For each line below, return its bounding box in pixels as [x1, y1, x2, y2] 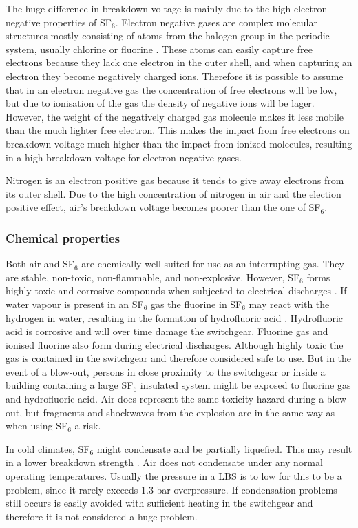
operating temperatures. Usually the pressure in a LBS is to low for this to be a [6, 469, 342, 483]
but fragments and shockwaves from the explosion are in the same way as [25, 405, 335, 419]
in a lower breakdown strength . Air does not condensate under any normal [6, 455, 323, 469]
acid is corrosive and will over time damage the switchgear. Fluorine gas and [6, 324, 328, 338]
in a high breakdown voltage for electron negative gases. [6, 150, 242, 164]
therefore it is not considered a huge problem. [6, 509, 198, 523]
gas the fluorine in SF [151, 296, 242, 311]
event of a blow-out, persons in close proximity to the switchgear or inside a [6, 364, 326, 378]
